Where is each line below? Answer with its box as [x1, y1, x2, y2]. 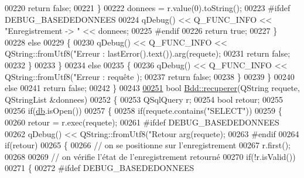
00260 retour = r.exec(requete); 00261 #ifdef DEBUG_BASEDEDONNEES [5, 116, 279, 128]
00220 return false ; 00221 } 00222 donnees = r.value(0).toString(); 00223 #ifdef [5, 2, 291, 13]
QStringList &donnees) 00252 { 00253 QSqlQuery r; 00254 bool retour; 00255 [5, 93, 283, 105]
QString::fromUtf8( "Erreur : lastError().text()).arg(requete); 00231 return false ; [5, 47, 291, 60]
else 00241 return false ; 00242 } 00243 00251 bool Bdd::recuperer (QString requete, [5, 82, 300, 94]
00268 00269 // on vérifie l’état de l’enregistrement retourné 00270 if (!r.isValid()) [5, 150, 296, 162]
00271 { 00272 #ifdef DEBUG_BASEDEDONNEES [5, 162, 194, 174]
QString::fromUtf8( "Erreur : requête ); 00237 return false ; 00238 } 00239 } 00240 [5, 70, 295, 82]
